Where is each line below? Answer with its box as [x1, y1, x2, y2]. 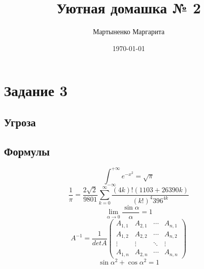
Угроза [4, 114, 36, 129]
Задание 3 [4, 80, 68, 101]
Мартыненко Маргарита [93, 26, 165, 37]
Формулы [4, 143, 50, 159]
